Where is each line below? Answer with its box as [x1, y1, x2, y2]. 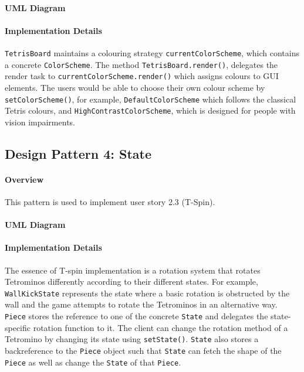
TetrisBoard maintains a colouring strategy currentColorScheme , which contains [5, 46, 299, 59]
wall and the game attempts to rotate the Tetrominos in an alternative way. [5, 298, 278, 310]
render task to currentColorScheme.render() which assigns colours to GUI [5, 70, 279, 82]
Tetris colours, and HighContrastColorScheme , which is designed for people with [5, 104, 296, 117]
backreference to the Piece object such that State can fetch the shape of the [5, 344, 282, 356]
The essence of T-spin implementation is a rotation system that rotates [5, 264, 261, 276]
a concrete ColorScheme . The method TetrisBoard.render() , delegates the [5, 58, 278, 70]
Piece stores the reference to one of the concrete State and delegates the [5, 310, 268, 322]
